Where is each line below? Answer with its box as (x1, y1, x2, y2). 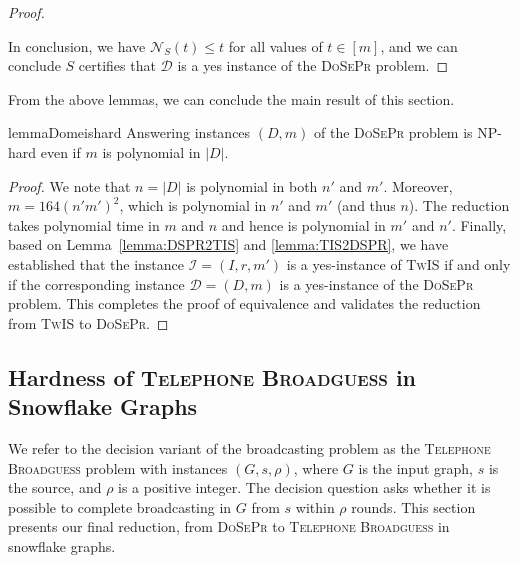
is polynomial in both (186, 175, 318, 196)
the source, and (8, 477, 102, 498)
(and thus (336, 195, 396, 216)
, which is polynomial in (119, 195, 267, 216)
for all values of (228, 35, 323, 56)
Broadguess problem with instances (8, 457, 228, 478)
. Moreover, (383, 175, 453, 196)
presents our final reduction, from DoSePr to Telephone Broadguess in (8, 516, 450, 537)
